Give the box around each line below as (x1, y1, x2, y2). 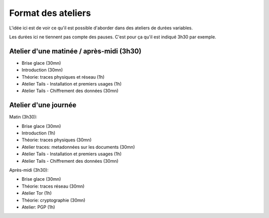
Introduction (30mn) (21, 67, 63, 73)
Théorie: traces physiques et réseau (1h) (21, 74, 105, 80)
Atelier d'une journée (9, 101, 77, 109)
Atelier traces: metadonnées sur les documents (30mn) (21, 144, 135, 150)
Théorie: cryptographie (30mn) (21, 197, 86, 203)
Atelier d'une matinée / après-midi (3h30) (9, 47, 141, 55)
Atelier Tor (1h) (21, 190, 52, 196)
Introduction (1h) (21, 130, 56, 136)
